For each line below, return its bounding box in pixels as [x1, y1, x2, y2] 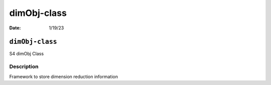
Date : [9, 25, 21, 31]
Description [9, 63, 39, 70]
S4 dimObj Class [9, 51, 44, 57]
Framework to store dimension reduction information [9, 74, 118, 80]
